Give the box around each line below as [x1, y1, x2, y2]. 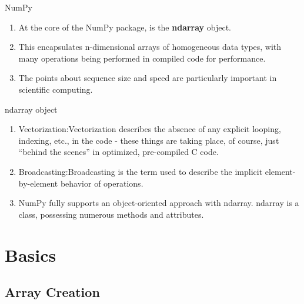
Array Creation [5, 283, 100, 301]
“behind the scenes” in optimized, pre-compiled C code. [18, 146, 219, 158]
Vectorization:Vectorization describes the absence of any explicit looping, [18, 123, 281, 135]
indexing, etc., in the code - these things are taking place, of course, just [18, 134, 279, 146]
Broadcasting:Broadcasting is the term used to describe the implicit [18, 165, 263, 177]
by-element [18, 177, 58, 189]
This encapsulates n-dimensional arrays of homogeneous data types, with [18, 40, 282, 53]
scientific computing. [18, 83, 93, 95]
